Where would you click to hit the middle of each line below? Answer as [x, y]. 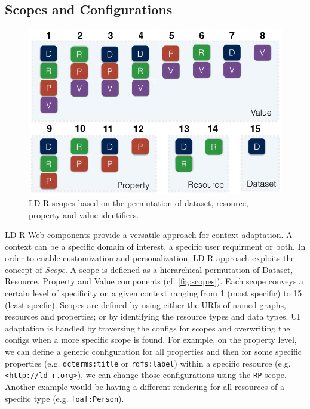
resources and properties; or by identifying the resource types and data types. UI [153, 316]
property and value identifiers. [84, 214]
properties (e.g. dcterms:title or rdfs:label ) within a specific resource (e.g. [148, 363]
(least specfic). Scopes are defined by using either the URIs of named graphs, [145, 304]
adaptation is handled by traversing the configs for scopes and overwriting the [148, 328]
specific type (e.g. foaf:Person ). [65, 398]
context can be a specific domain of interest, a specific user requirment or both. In [155, 246]
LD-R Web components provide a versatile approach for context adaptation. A [149, 235]
